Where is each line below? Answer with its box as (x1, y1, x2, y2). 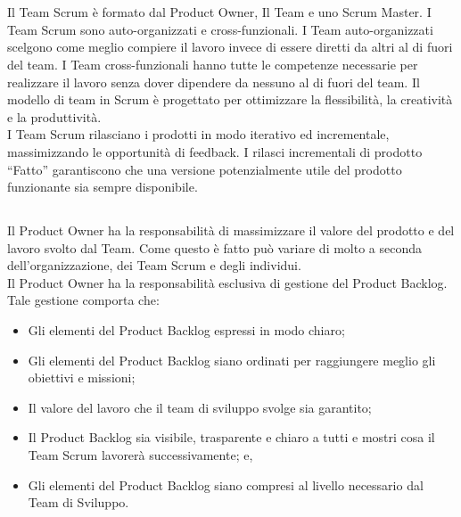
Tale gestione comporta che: (7, 291, 160, 309)
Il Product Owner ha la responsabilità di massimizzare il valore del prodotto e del (7, 221, 455, 240)
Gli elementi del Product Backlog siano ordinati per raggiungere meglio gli (28, 350, 436, 369)
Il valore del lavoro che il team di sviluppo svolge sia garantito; (28, 398, 372, 416)
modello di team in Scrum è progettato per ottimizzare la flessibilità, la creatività (7, 90, 453, 109)
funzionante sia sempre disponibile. (7, 177, 198, 196)
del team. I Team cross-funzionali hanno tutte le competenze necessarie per (7, 54, 418, 73)
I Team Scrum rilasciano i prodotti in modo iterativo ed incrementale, (7, 125, 390, 144)
